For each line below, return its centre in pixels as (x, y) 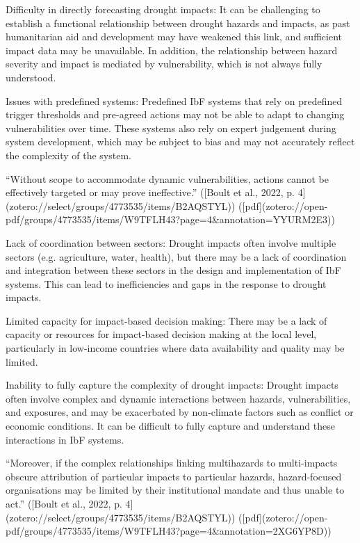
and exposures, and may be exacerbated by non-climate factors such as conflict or (180, 412)
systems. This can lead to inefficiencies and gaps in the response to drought (166, 283)
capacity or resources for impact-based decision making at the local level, (161, 334)
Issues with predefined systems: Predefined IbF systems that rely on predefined (174, 100)
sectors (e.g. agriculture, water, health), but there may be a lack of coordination (176, 256)
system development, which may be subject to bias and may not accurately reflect (180, 141)
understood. (31, 77)
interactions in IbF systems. (65, 439)
